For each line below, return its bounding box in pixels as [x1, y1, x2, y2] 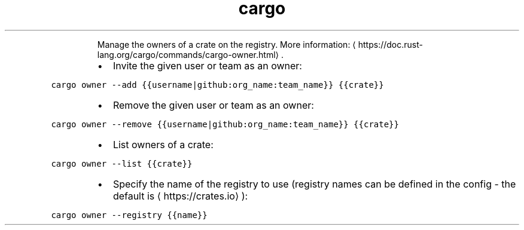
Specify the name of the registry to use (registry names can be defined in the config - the [112, 177, 516, 190]
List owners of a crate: [112, 138, 214, 151]
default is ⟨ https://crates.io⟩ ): [112, 189, 248, 202]
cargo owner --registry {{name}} [51, 210, 208, 220]
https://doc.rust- [358, 39, 423, 50]
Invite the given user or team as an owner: [112, 59, 302, 72]
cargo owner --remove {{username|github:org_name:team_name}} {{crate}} [51, 119, 399, 129]
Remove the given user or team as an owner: [112, 99, 314, 111]
